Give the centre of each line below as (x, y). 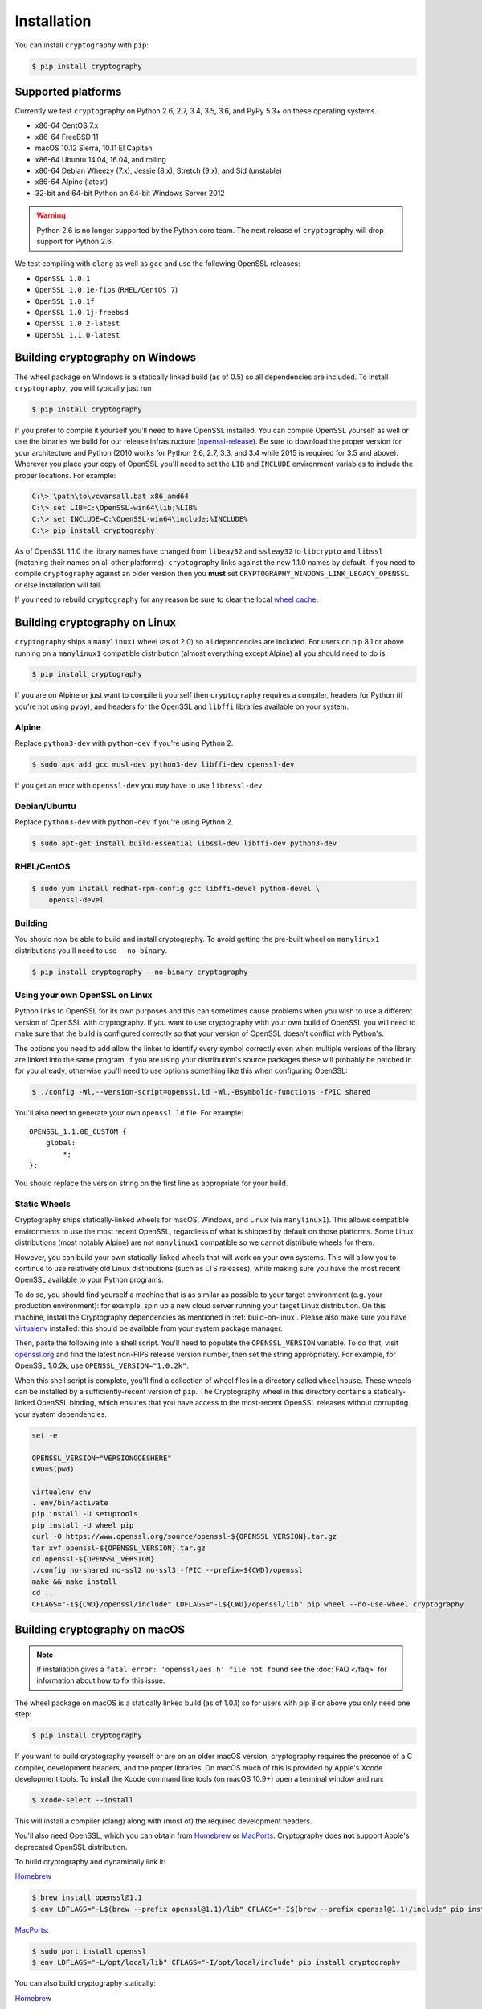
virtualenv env (61, 1491)
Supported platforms (68, 91)
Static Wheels (43, 1204)
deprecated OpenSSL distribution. (71, 1847)
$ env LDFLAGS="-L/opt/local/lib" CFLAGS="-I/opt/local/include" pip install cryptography (216, 1962)
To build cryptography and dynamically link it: (90, 1862)
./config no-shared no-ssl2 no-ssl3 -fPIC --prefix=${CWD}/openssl (167, 1570)
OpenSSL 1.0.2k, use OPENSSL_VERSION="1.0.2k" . (102, 1365)
